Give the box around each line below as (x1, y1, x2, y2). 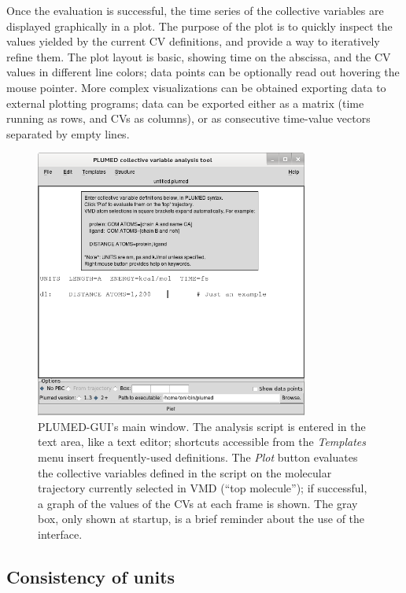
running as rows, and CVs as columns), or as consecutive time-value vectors (6, 110, 371, 127)
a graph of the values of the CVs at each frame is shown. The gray (38, 495, 358, 511)
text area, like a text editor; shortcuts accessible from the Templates (38, 433, 367, 450)
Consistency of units (6, 565, 175, 589)
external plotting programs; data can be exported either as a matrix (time (6, 94, 364, 111)
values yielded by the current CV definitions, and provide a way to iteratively (6, 33, 380, 50)
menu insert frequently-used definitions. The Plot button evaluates (38, 449, 358, 466)
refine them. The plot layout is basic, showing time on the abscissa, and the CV (6, 48, 391, 64)
